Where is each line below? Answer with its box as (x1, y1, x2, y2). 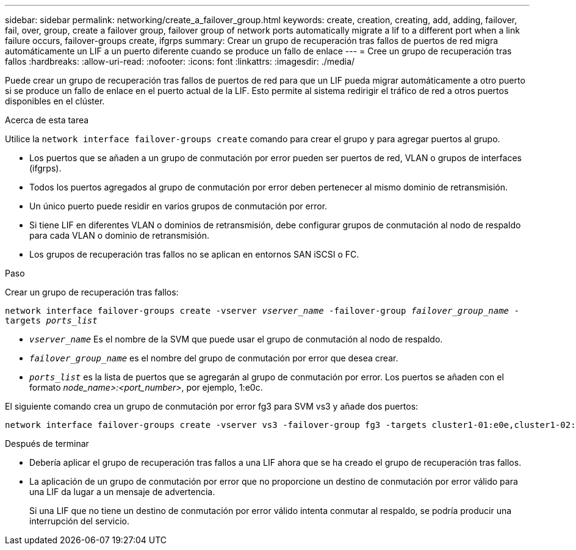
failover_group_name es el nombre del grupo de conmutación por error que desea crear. (29, 353, 398, 363)
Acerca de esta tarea (5, 115, 89, 125)
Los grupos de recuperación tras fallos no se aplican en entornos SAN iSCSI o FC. (29, 249, 359, 259)
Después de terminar (5, 438, 89, 449)
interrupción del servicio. (29, 516, 130, 526)
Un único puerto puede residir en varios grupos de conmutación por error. (29, 201, 328, 211)
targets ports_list (5, 316, 98, 325)
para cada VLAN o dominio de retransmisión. (29, 230, 210, 241)
